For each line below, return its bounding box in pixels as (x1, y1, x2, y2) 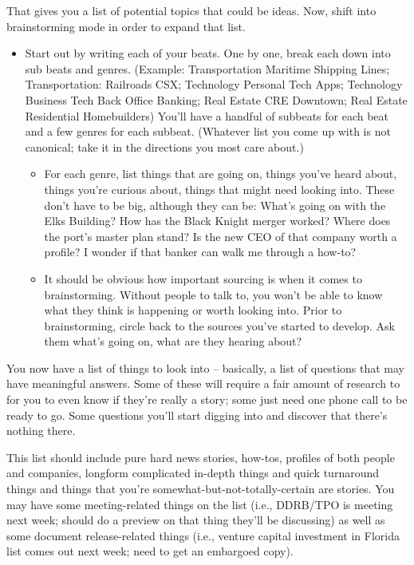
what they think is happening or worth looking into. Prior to (44, 302, 342, 318)
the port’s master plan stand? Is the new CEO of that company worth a (44, 227, 397, 244)
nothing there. (6, 422, 76, 439)
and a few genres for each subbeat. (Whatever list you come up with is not (25, 123, 391, 140)
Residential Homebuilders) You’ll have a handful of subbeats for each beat (25, 107, 389, 124)
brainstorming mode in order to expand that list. (6, 18, 246, 34)
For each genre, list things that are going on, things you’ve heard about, (44, 165, 397, 182)
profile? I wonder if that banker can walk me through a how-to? (44, 243, 357, 260)
